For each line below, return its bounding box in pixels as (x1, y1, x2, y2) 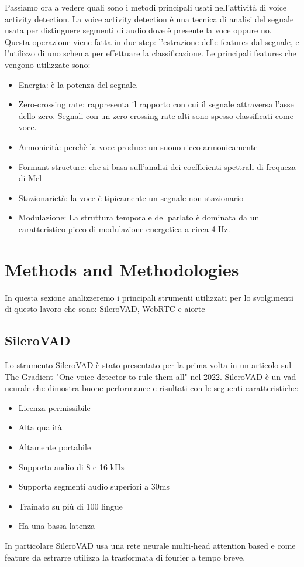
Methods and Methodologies (5, 257, 239, 281)
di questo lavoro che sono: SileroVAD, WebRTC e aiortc (5, 303, 205, 315)
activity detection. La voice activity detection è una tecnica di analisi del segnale (5, 12, 294, 25)
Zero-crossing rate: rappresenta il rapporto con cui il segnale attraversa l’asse (18, 98, 294, 110)
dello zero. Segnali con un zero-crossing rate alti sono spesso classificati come (18, 109, 293, 121)
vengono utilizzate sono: (5, 58, 91, 70)
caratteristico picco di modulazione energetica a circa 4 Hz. (18, 222, 230, 235)
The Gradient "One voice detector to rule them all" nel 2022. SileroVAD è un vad (5, 370, 296, 382)
